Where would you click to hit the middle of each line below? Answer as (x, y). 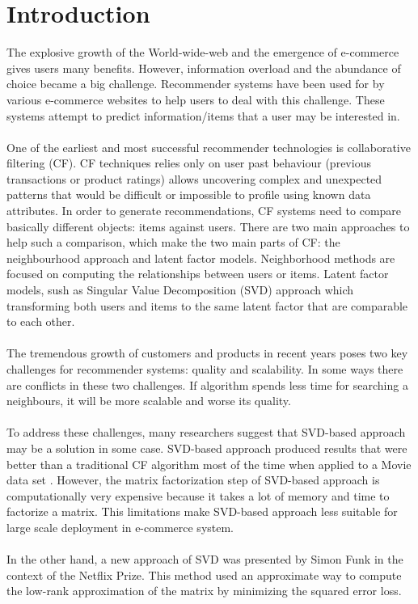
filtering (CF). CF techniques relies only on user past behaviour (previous (189, 163)
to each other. (41, 321)
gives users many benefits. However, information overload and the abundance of (204, 68)
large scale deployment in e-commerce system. (120, 527)
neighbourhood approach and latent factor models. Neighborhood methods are (201, 258)
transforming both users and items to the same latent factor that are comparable (207, 305)
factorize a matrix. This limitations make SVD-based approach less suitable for (202, 511)
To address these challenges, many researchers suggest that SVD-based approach (206, 432)
